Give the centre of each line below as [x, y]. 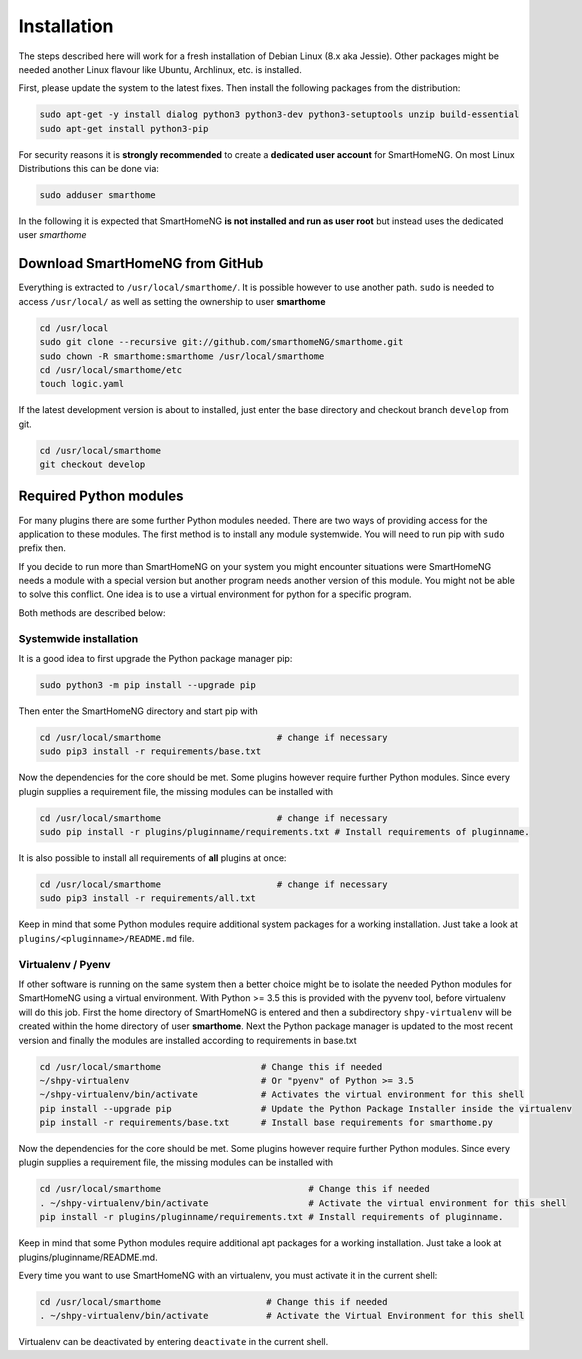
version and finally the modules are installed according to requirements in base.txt [187, 1040]
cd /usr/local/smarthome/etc [111, 369]
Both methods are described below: [92, 612]
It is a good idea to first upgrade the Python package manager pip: [155, 659]
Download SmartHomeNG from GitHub [141, 263]
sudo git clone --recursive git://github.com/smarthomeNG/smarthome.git [221, 342]
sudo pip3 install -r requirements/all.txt [148, 898]
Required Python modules [101, 496]
